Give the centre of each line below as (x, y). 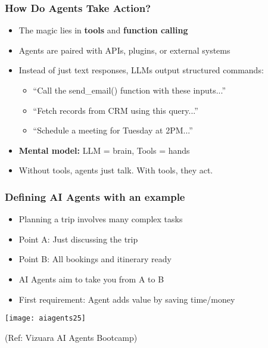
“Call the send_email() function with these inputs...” (130, 90)
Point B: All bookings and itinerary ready (95, 259)
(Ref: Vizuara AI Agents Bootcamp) (71, 337)
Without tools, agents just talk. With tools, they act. (116, 170)
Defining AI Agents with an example (95, 196)
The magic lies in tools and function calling (103, 30)
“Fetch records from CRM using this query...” (116, 110)
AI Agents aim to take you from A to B (91, 279)
